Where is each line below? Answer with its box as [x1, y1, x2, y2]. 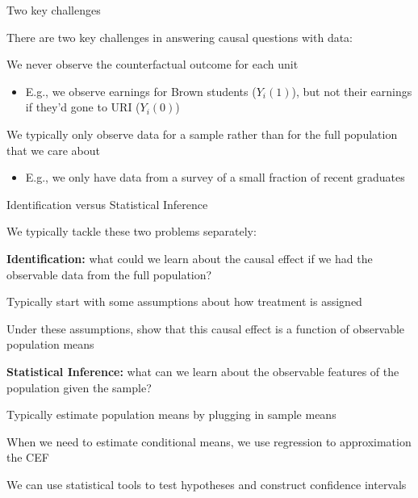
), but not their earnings [291, 82, 412, 99]
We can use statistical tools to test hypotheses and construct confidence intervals [6, 475, 407, 492]
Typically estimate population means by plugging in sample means [6, 406, 336, 423]
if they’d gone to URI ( [25, 98, 140, 115]
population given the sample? [6, 379, 152, 395]
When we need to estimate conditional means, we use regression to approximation [6, 433, 412, 450]
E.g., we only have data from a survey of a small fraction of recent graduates [25, 169, 405, 186]
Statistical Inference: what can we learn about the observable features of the [6, 362, 399, 379]
